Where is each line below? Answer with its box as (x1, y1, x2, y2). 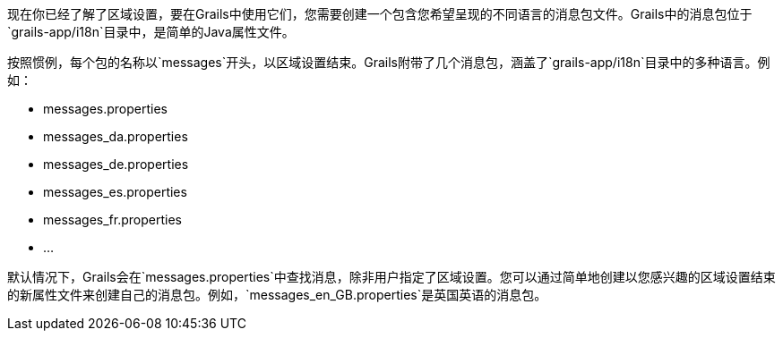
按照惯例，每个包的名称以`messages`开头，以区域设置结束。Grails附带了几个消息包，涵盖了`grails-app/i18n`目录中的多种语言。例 (7, 55, 770, 70)
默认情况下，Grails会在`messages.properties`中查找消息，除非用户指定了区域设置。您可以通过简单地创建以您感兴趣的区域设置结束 (7, 269, 776, 284)
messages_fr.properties (43, 212, 182, 227)
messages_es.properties (43, 184, 187, 199)
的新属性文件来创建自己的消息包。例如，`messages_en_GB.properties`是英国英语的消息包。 (7, 287, 547, 302)
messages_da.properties (43, 129, 188, 144)
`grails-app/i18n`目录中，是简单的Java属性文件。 (7, 24, 295, 39)
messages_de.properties (43, 156, 189, 172)
